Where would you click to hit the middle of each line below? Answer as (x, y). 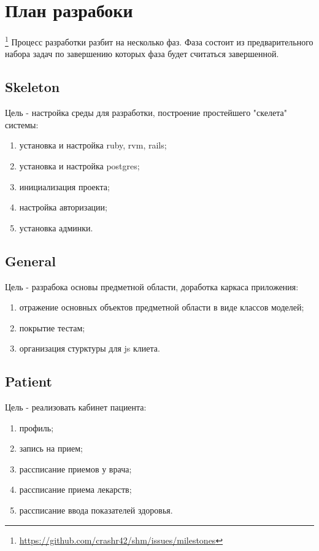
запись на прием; (51, 448)
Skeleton (33, 87)
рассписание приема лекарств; (75, 489)
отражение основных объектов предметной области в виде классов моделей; (162, 307)
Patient (29, 381)
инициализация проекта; (64, 186)
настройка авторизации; (63, 207)
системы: (22, 124)
